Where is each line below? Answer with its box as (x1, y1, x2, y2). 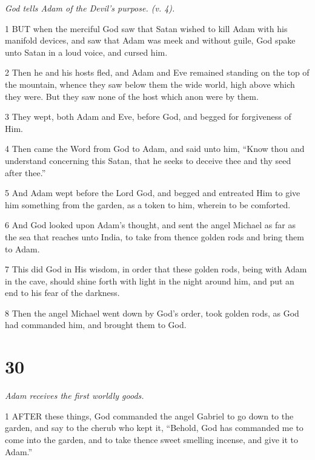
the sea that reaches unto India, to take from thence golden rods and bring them (5, 230, 304, 243)
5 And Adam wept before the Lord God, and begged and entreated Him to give (5, 186, 300, 199)
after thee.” (5, 166, 46, 179)
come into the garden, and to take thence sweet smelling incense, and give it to (5, 433, 298, 445)
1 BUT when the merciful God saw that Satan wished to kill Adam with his (5, 22, 288, 34)
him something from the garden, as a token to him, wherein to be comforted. (5, 198, 291, 211)
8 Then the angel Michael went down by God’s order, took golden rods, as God (5, 306, 299, 319)
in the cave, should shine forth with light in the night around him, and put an (5, 274, 294, 287)
